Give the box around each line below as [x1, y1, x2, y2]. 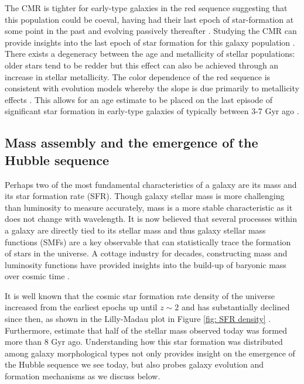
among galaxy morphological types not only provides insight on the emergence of [5, 347, 295, 359]
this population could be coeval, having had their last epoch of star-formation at [5, 13, 294, 25]
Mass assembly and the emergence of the [5, 133, 258, 152]
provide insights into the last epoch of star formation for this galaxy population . [5, 36, 295, 48]
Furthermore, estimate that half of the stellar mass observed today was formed [5, 324, 287, 336]
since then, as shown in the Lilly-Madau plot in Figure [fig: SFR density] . [5, 313, 271, 325]
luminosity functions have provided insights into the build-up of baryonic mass [5, 258, 286, 270]
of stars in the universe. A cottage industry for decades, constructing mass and [5, 247, 288, 259]
